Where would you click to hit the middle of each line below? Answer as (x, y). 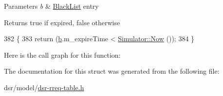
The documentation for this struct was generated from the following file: (112, 71)
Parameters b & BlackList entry (51, 6)
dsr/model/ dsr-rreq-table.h (44, 87)
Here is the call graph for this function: (62, 55)
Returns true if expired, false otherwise (62, 22)
